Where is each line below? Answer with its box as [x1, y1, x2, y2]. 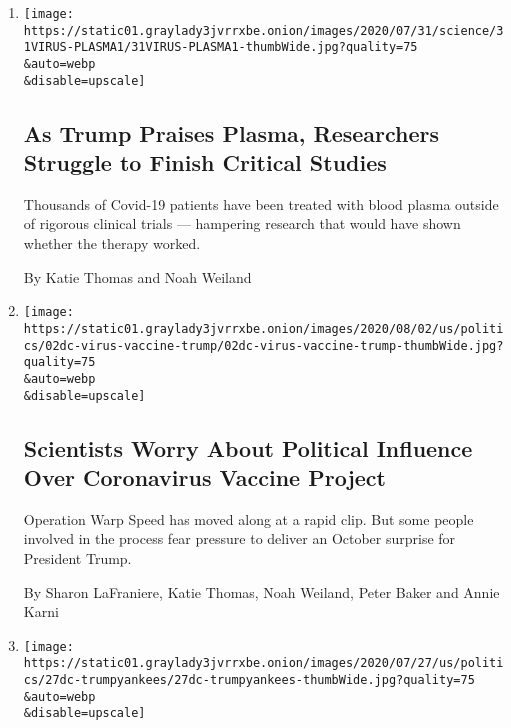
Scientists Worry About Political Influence [23, 432, 473, 463]
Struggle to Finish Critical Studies [23, 147, 387, 178]
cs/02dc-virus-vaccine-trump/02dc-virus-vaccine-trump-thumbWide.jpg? [23, 338, 504, 353]
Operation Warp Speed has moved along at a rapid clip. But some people [23, 508, 474, 529]
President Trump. [23, 547, 132, 568]
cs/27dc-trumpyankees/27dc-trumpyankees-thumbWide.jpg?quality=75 [23, 673, 475, 688]
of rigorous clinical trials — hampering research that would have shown [23, 213, 461, 234]
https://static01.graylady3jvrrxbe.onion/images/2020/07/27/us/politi [23, 656, 504, 671]
